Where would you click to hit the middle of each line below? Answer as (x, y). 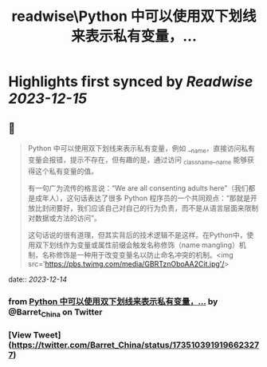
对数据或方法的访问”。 (64, 218)
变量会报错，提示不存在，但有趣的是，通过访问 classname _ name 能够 (137, 160)
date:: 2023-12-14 (38, 279)
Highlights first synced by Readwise (131, 82)
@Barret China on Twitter (55, 313)
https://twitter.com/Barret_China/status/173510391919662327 (135, 345)
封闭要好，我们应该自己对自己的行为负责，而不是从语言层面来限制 (150, 207)
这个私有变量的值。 (66, 171)
